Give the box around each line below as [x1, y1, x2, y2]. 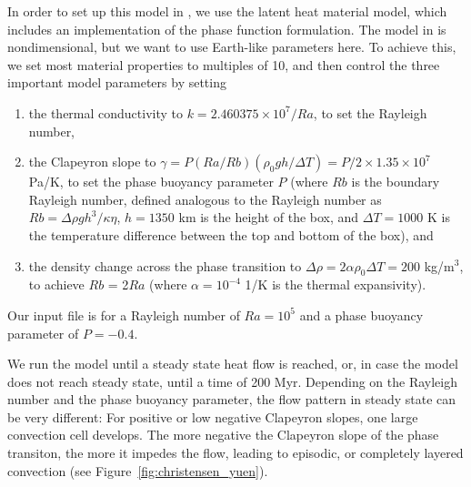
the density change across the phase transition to [28, 256, 302, 275]
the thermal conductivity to [28, 103, 184, 122]
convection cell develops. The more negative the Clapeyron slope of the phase [7, 425, 439, 444]
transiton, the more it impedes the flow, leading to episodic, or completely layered [7, 443, 464, 462]
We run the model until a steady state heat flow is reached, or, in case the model [7, 354, 458, 373]
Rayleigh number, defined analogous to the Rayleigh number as [28, 189, 382, 208]
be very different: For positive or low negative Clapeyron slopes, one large [7, 407, 418, 426]
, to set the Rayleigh [313, 103, 427, 122]
